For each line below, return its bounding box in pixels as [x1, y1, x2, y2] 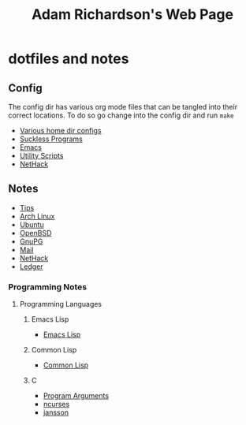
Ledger [19, 262, 43, 271]
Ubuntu [19, 219, 45, 229]
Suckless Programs [19, 134, 83, 144]
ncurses [43, 400, 70, 409]
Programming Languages [19, 300, 102, 309]
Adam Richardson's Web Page [31, 6, 234, 24]
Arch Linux [19, 211, 55, 221]
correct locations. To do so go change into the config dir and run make [8, 110, 234, 120]
